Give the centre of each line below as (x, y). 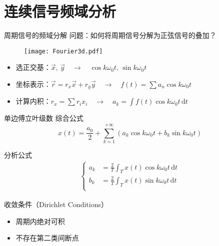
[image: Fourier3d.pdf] (63, 51)
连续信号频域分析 (60, 11)
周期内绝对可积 (40, 221)
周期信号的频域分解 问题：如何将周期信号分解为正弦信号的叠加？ (110, 35)
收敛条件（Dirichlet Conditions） (56, 204)
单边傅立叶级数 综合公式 (44, 118)
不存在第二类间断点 (47, 238)
